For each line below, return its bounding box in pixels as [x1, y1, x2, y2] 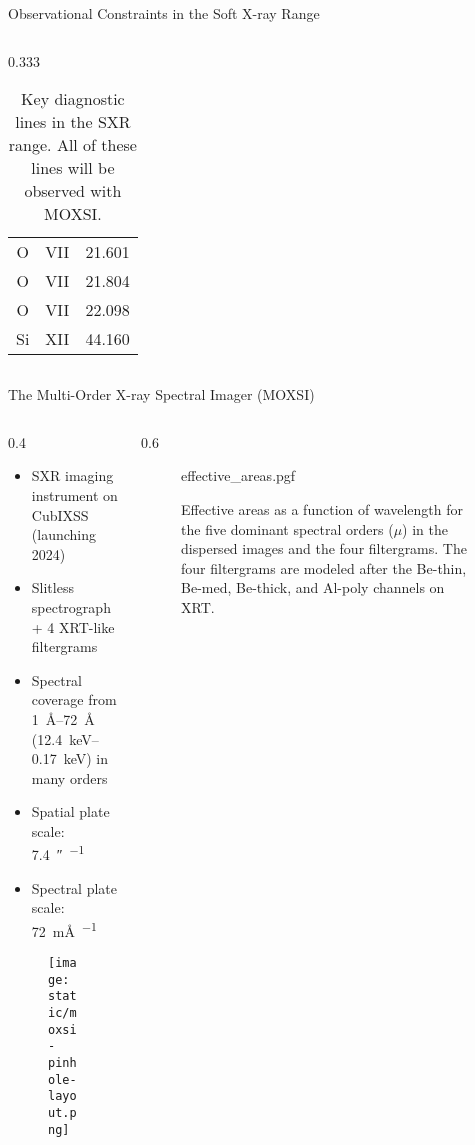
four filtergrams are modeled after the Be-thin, [181, 557, 467, 578]
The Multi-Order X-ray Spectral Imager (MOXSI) [8, 384, 315, 405]
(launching [31, 524, 96, 545]
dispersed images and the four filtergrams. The [181, 538, 467, 559]
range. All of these [8, 133, 137, 157]
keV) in [63, 748, 109, 769]
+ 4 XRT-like [31, 616, 115, 637]
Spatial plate [31, 801, 110, 822]
